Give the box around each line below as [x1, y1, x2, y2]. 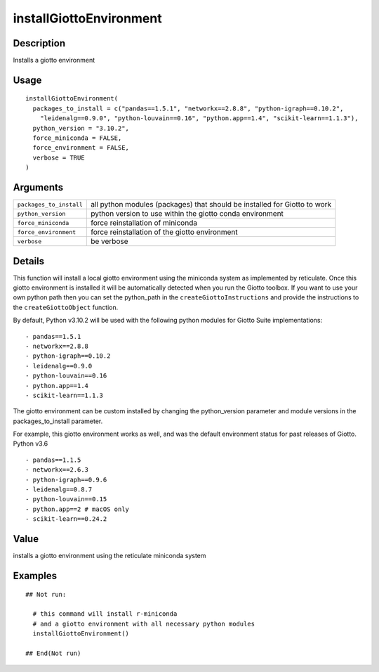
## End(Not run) [25, 649, 81, 657]
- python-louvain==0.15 [25, 496, 107, 503]
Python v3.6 [13, 439, 48, 448]
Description [13, 37, 66, 49]
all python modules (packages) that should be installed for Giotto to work [90, 200, 332, 209]
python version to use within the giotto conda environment [90, 209, 284, 219]
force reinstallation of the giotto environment [90, 227, 238, 237]
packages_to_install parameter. [13, 417, 103, 425]
